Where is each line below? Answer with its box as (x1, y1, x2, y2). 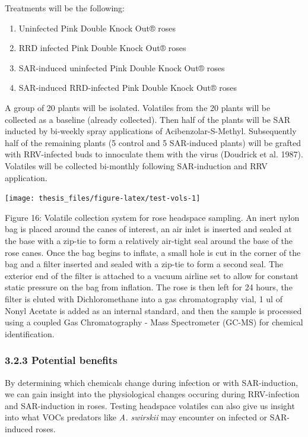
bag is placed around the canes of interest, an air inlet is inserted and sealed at (5, 223, 292, 235)
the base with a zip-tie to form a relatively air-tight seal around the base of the (5, 234, 293, 246)
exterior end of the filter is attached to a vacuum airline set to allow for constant (5, 269, 299, 281)
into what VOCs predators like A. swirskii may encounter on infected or (5, 411, 268, 423)
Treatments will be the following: (5, 2, 125, 14)
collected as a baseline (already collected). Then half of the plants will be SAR (5, 113, 291, 125)
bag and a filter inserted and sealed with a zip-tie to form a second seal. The (5, 258, 283, 270)
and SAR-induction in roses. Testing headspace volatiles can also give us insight (5, 399, 295, 411)
